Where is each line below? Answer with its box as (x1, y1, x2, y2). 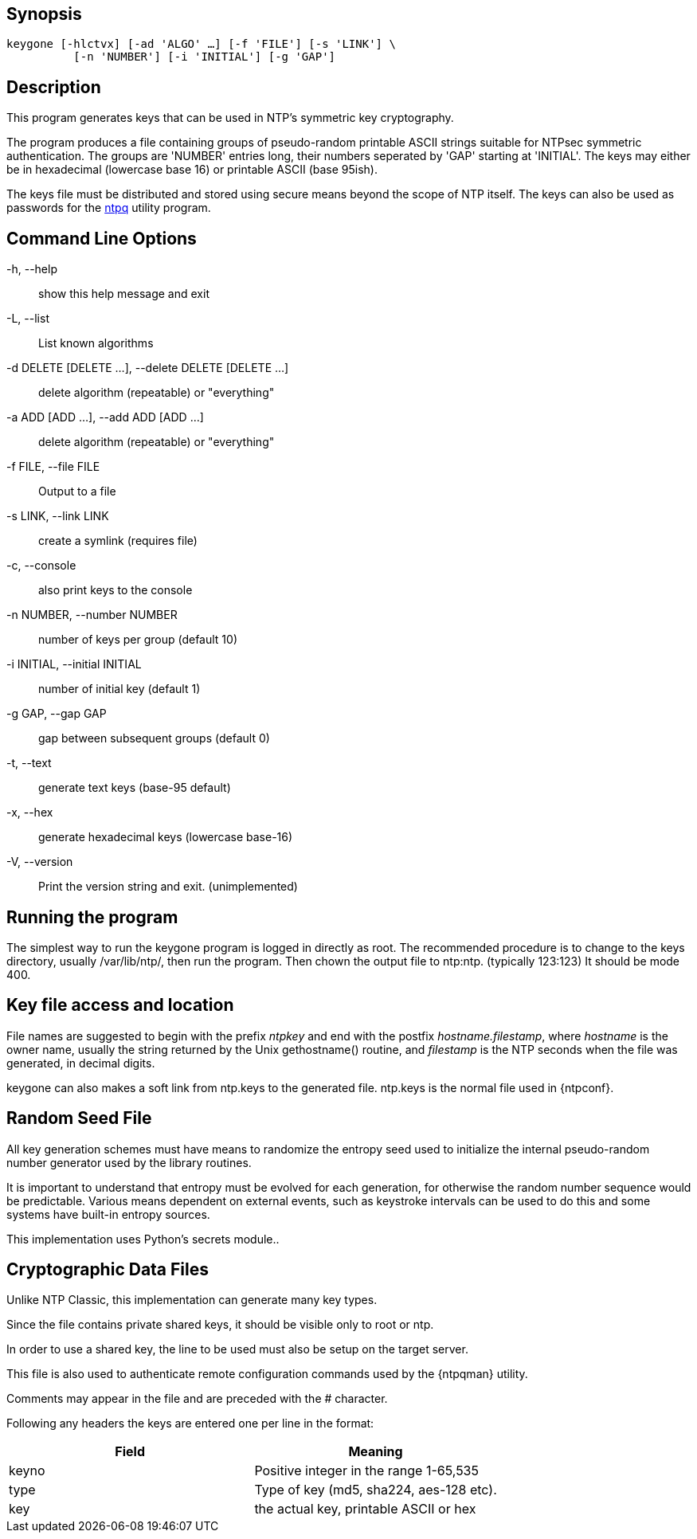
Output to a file (38, 484, 116, 499)
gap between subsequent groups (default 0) (38, 731, 270, 746)
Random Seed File (6, 1108, 152, 1129)
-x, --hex (6, 805, 53, 820)
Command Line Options (6, 228, 197, 249)
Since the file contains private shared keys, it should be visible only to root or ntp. (6, 1318, 434, 1332)
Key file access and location (6, 995, 234, 1016)
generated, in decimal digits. (6, 1055, 155, 1070)
